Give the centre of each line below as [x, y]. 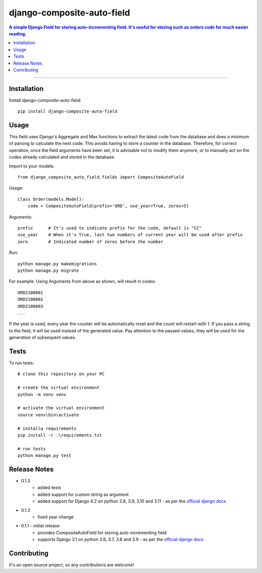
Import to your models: [32, 166]
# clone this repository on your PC [61, 374]
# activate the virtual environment [61, 408]
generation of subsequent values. [42, 338]
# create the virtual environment [58, 388]
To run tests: [21, 363]
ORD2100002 [31, 299]
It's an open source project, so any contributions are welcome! [72, 565]
